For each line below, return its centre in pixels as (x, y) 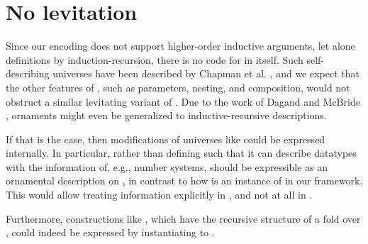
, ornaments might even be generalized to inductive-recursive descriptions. (166, 115)
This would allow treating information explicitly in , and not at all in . (159, 195)
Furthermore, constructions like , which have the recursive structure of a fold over (183, 218)
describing (28, 73)
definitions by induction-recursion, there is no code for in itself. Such (155, 59)
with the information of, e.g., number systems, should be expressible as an (167, 166)
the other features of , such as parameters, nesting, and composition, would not (178, 87)
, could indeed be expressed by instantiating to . (110, 232)
